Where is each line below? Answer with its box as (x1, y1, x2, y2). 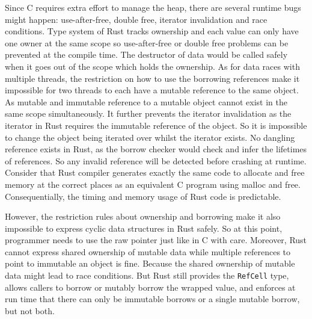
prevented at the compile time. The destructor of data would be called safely (5, 48, 288, 61)
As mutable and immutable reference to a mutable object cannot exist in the (5, 95, 287, 108)
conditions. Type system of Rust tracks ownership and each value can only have (5, 25, 299, 37)
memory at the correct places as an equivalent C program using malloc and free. (5, 178, 301, 190)
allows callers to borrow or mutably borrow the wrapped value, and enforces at (5, 280, 296, 293)
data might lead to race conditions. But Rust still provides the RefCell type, (5, 269, 289, 282)
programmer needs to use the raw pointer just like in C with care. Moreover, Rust (5, 234, 307, 246)
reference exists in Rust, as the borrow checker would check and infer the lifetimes (5, 143, 307, 155)
